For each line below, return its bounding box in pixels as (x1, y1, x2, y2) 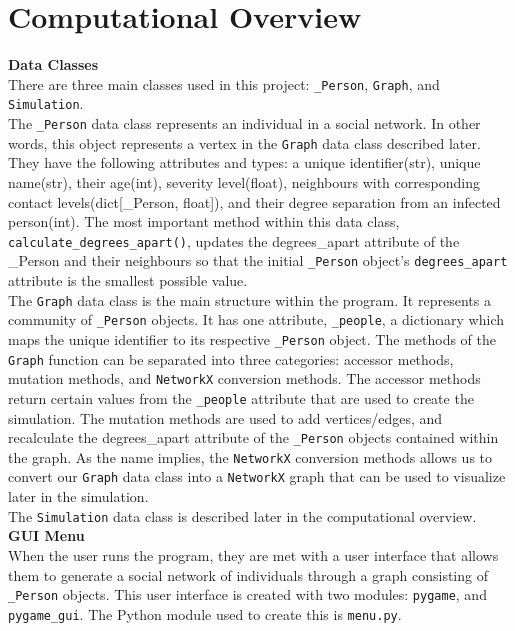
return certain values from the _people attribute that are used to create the (8, 387, 474, 408)
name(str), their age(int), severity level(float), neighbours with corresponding (8, 171, 480, 192)
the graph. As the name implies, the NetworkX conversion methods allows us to (8, 446, 493, 467)
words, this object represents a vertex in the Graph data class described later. (8, 132, 481, 153)
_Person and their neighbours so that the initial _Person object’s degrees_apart (8, 250, 508, 271)
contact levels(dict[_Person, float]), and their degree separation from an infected (8, 191, 501, 212)
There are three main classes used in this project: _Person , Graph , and (8, 73, 440, 94)
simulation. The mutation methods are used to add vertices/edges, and (8, 407, 443, 428)
